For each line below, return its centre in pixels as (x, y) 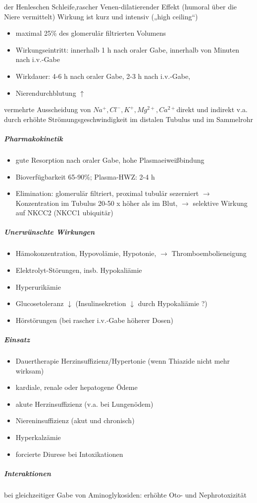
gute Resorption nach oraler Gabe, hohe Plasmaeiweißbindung (110, 159)
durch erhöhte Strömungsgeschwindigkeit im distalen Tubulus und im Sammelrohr (128, 119)
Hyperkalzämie (38, 437)
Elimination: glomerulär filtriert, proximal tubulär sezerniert (107, 193)
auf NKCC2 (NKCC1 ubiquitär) (64, 213)
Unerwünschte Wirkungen (50, 232)
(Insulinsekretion (101, 303)
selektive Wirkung (220, 203)
